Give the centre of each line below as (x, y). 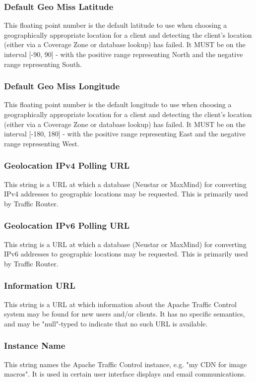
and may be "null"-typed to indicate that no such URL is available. (106, 323)
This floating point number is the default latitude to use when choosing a (116, 25)
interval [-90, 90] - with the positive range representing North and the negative (124, 54)
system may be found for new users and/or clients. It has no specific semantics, (125, 314)
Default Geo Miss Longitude (62, 86)
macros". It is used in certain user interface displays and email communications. (125, 374)
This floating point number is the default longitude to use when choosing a (118, 104)
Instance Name (35, 346)
